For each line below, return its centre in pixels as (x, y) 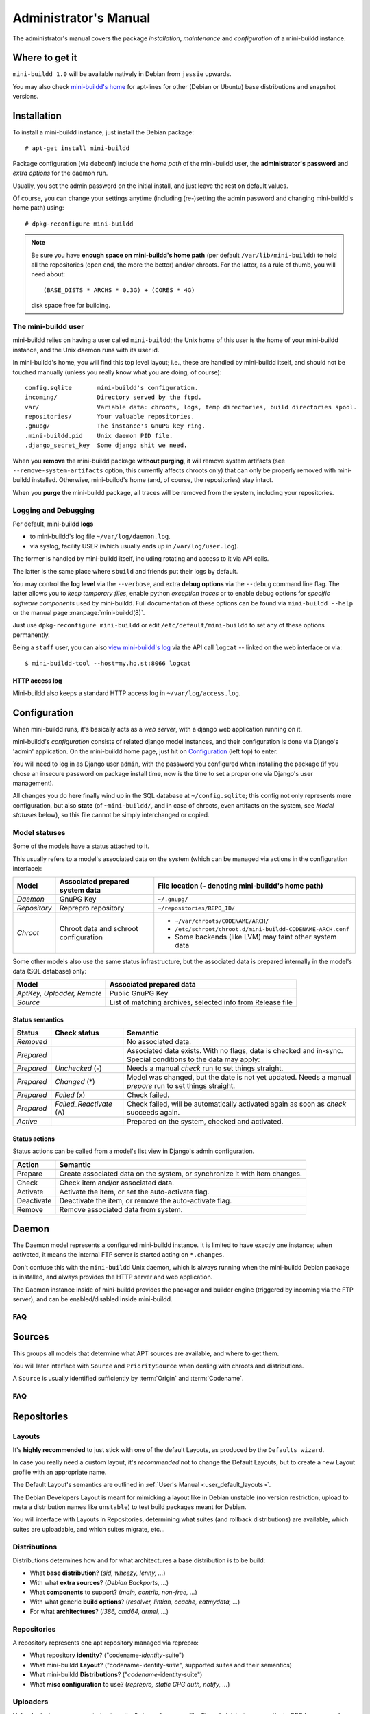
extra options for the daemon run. (60, 173)
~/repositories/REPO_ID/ (197, 908)
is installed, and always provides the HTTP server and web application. (113, 1277)
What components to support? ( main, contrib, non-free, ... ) (114, 1592)
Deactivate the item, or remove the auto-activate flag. (146, 1200)
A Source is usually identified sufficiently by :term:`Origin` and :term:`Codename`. (128, 1379)
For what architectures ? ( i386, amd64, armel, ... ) (99, 1611)
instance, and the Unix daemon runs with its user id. (86, 350)
